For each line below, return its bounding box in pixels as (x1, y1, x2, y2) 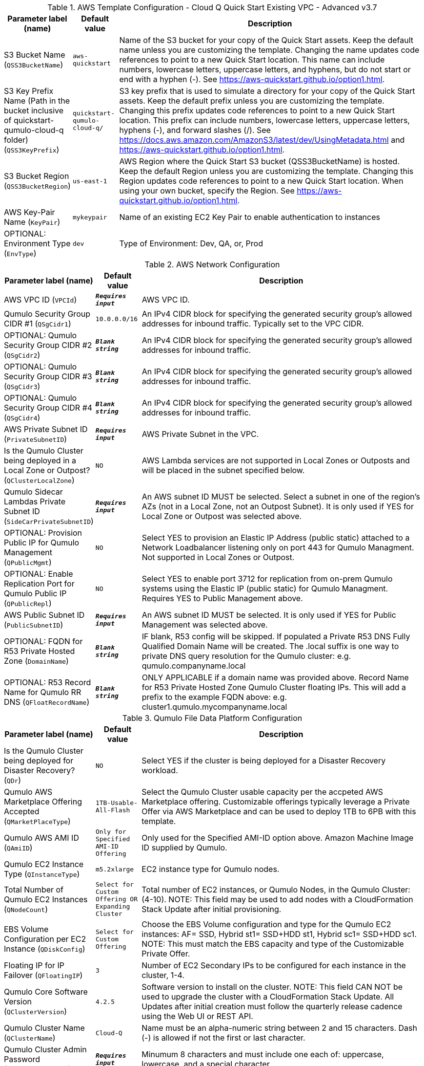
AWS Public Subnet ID (4, 610, 85, 620)
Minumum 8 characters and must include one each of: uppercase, (141, 1049, 384, 1059)
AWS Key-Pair (4, 207, 55, 217)
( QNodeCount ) (4, 904, 48, 914)
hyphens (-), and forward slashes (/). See (119, 125, 271, 135)
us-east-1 (72, 177, 107, 185)
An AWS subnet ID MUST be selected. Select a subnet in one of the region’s (141, 492, 420, 501)
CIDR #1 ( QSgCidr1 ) (4, 319, 71, 328)
